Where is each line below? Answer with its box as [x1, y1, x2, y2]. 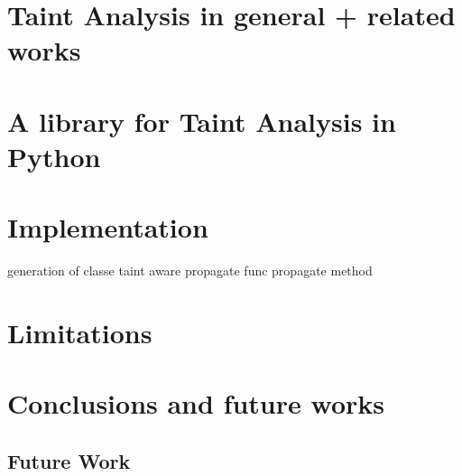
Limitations [7, 314, 152, 351]
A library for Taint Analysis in [7, 102, 396, 139]
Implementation [7, 209, 208, 246]
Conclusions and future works [7, 385, 384, 422]
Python [7, 137, 101, 174]
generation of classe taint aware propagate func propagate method [7, 261, 373, 280]
